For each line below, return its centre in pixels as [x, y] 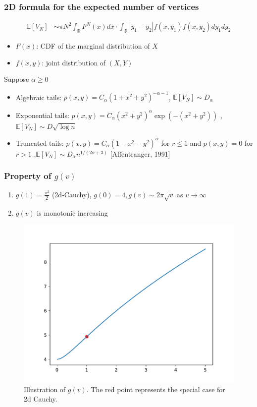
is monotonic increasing [72, 212]
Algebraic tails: [39, 97]
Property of [28, 176]
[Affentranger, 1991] [140, 153]
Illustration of [45, 389]
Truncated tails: [40, 143]
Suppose [17, 79]
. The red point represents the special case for [156, 389]
